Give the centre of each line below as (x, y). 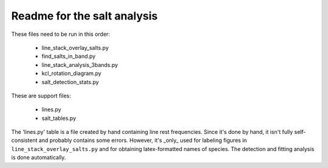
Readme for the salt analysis (84, 16)
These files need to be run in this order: (61, 34)
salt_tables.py (59, 118)
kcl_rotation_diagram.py (71, 74)
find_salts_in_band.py (69, 56)
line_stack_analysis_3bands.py (80, 65)
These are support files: (41, 96)
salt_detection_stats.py (70, 82)
